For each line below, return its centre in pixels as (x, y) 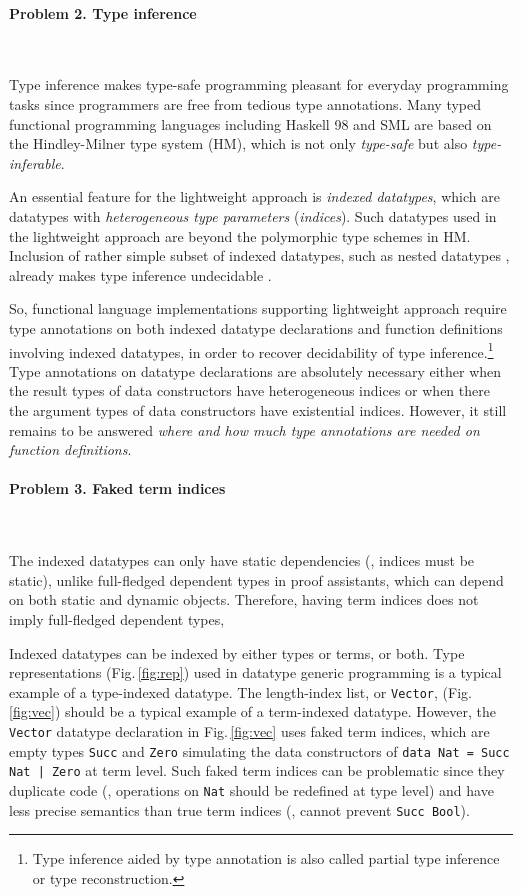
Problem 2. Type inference (103, 12)
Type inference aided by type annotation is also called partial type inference (266, 858)
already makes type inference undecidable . (140, 274)
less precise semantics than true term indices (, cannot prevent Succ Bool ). (239, 809)
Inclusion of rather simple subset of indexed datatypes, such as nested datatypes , (259, 255)
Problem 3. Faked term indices (117, 488)
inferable (35, 162)
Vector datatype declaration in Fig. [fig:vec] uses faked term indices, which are (249, 730)
